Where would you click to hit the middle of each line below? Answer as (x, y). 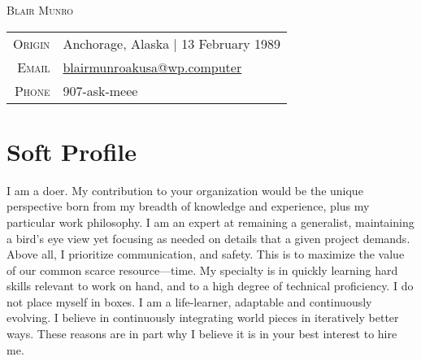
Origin (32, 43)
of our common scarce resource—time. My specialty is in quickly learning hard (202, 270)
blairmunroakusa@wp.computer (152, 67)
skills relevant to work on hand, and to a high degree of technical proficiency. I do (210, 286)
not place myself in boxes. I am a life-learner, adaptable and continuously (189, 301)
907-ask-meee (100, 90)
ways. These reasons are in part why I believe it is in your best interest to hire (202, 334)
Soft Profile (72, 151)
